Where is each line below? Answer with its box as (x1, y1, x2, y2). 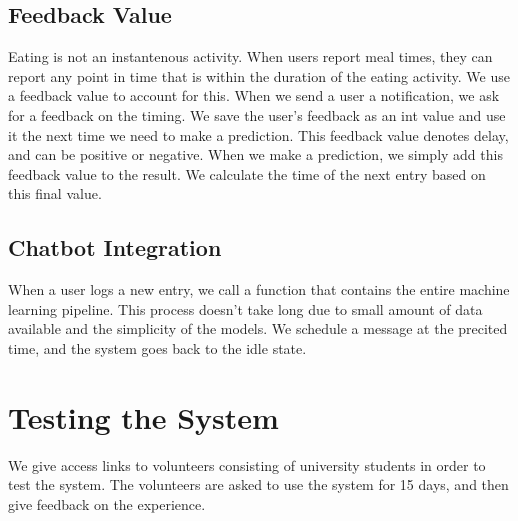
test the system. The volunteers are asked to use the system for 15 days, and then (8, 474, 509, 495)
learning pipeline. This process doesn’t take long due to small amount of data (8, 298, 483, 319)
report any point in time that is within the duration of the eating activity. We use (8, 65, 510, 86)
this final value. (8, 183, 102, 204)
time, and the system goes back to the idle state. (8, 337, 307, 358)
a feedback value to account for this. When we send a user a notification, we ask (8, 85, 500, 106)
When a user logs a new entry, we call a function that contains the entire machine (8, 279, 510, 300)
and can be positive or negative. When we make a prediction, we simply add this (8, 144, 503, 165)
